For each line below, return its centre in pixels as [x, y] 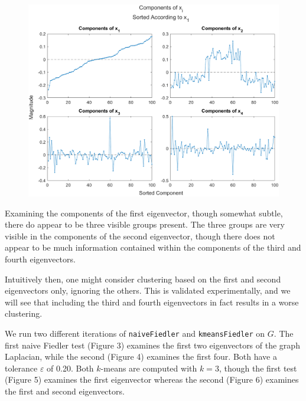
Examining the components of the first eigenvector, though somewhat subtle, [144, 213]
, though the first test [258, 368]
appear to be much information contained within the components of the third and [153, 247]
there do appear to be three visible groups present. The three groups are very [145, 224]
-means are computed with [149, 368]
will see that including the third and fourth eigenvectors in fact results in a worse [152, 302]
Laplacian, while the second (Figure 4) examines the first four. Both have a [141, 356]
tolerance [21, 368]
